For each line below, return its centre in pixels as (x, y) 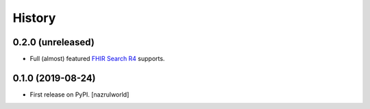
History (34, 18)
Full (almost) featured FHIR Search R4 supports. (97, 59)
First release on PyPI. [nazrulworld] (79, 94)
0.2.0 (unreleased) (54, 42)
